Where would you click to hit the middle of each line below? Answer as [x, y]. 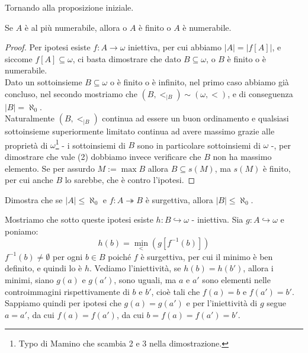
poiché [120, 256]
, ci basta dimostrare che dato [127, 58]
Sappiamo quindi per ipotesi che [63, 303]
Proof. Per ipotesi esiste [48, 47]
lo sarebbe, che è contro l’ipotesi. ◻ [130, 180]
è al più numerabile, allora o [76, 27]
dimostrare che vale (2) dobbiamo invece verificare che [103, 156]
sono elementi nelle [236, 279]
